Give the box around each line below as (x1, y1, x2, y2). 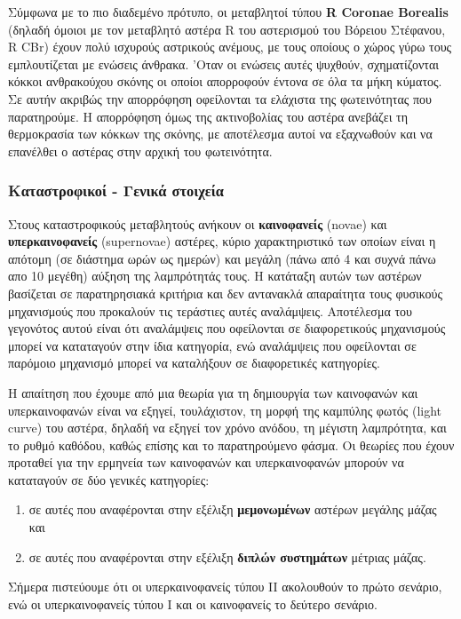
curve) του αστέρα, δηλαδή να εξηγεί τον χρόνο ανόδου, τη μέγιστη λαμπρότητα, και (8, 418, 447, 437)
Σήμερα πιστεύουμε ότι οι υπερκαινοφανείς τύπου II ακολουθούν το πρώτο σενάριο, (8, 577, 442, 596)
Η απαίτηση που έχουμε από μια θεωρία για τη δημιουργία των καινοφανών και (8, 383, 418, 401)
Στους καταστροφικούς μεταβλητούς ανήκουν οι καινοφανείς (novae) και (8, 214, 387, 233)
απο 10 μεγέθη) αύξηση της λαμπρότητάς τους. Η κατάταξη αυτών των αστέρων (8, 266, 422, 285)
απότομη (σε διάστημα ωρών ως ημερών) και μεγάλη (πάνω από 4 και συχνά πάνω (8, 249, 436, 267)
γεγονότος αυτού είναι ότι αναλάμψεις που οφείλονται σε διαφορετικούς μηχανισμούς (8, 319, 446, 337)
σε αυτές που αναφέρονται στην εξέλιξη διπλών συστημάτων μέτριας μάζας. (28, 547, 426, 566)
